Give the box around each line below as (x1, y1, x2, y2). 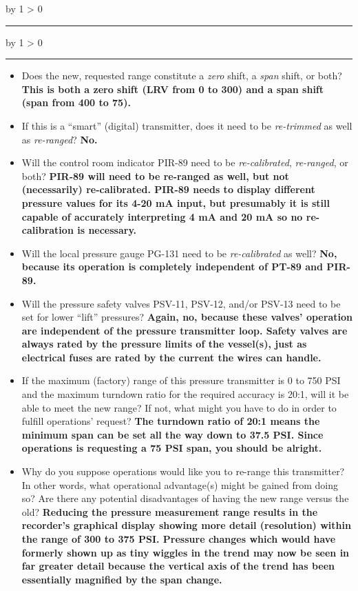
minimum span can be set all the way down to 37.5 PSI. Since (21, 427, 324, 441)
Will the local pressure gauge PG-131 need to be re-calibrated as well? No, (21, 246, 337, 260)
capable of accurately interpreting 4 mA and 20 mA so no (21, 209, 303, 223)
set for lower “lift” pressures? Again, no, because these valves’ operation (21, 310, 352, 324)
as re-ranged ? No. (21, 132, 98, 146)
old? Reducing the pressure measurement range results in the (21, 504, 318, 519)
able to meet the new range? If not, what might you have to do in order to (21, 400, 337, 414)
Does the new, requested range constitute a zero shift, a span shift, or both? (21, 68, 342, 83)
